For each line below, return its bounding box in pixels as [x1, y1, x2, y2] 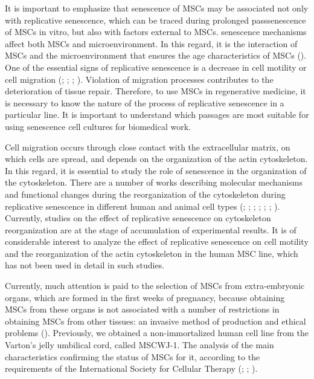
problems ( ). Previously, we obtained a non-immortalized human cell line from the [5, 326, 309, 339]
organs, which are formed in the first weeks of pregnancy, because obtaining [5, 291, 285, 303]
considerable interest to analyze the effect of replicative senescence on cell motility [5, 235, 309, 248]
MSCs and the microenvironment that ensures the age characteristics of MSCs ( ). [5, 49, 307, 62]
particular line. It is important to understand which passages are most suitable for [5, 108, 309, 121]
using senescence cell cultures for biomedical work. [5, 120, 191, 132]
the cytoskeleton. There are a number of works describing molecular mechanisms [5, 176, 303, 189]
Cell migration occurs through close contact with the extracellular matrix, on [5, 140, 290, 153]
